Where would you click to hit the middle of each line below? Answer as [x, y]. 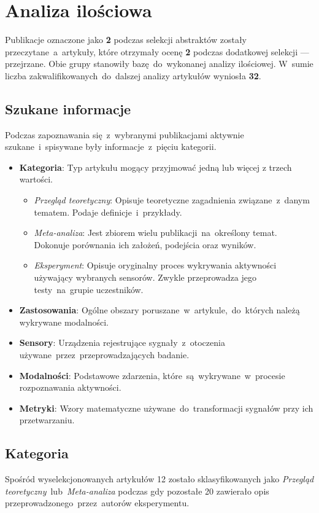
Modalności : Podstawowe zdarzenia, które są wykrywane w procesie [152, 375]
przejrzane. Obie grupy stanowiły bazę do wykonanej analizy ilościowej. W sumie [159, 64]
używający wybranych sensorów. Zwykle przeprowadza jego [145, 277]
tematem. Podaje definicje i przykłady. [108, 212]
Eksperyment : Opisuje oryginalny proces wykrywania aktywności [155, 265]
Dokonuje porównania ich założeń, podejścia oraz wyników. [145, 244]
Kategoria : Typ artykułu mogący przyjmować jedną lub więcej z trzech [156, 167]
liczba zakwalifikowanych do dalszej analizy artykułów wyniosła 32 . [133, 75]
